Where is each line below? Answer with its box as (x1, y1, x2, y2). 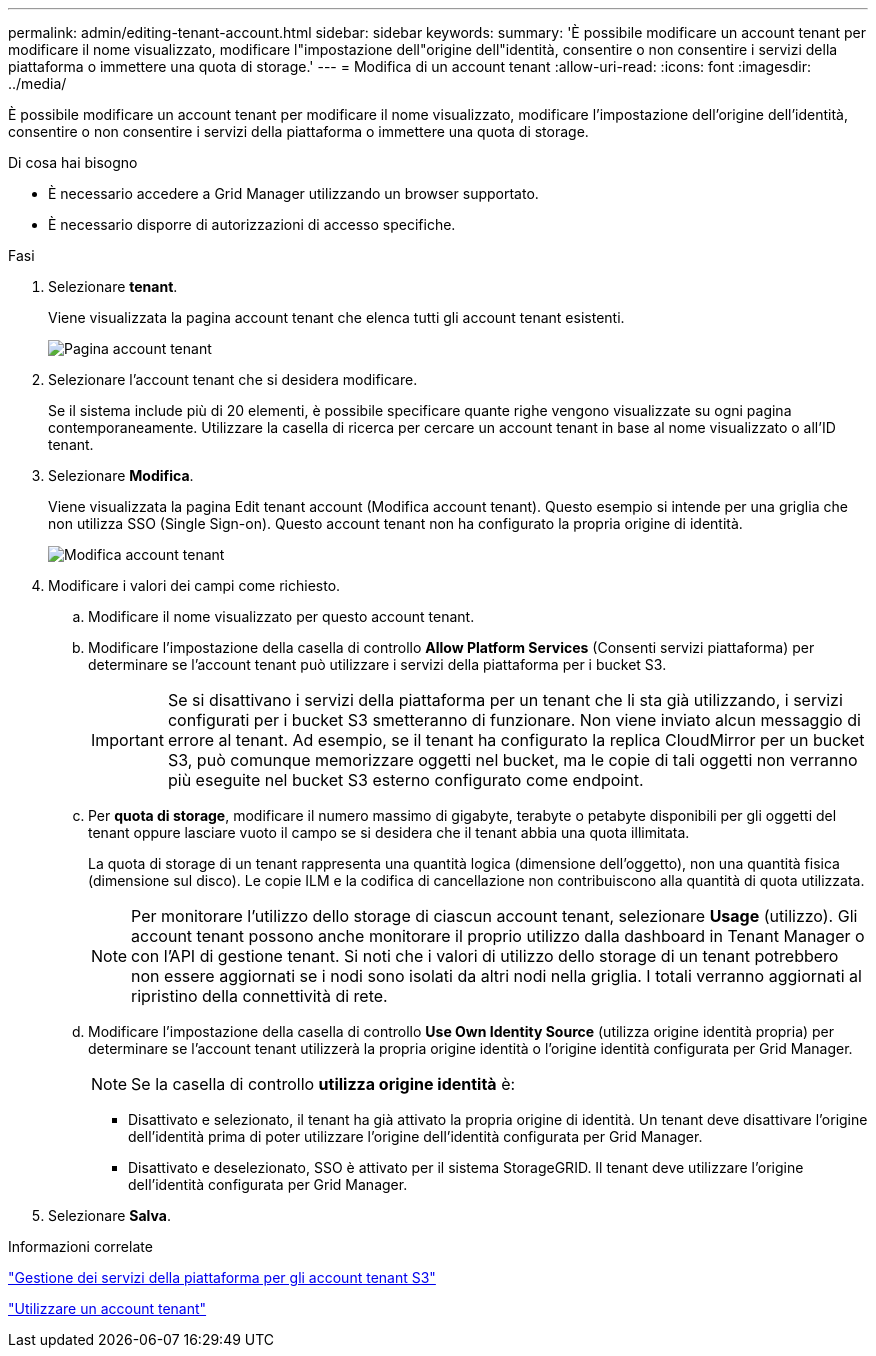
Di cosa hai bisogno (8, 154, 138, 171)
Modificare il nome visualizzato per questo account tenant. (88, 608, 475, 625)
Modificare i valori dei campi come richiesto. (48, 577, 341, 594)
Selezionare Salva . (48, 1207, 171, 1224)
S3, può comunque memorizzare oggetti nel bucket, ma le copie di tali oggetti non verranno (167, 750, 858, 770)
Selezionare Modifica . (48, 467, 194, 484)
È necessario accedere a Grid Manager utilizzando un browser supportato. (48, 185, 539, 202)
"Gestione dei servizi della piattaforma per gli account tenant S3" (8, 1269, 436, 1286)
